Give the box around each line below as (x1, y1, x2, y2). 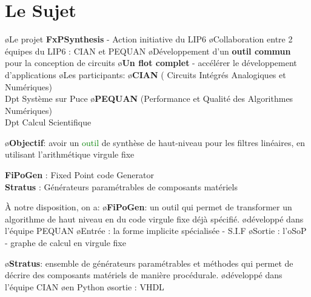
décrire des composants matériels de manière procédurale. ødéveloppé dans (5, 269, 283, 281)
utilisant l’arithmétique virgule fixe (5, 148, 135, 161)
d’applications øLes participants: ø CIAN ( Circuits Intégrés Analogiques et (5, 68, 286, 81)
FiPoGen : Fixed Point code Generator (5, 169, 154, 181)
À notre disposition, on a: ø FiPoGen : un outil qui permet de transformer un (5, 201, 292, 213)
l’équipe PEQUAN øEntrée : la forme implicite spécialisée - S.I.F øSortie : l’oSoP (5, 224, 307, 237)
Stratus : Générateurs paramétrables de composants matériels (5, 180, 238, 193)
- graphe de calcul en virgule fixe (5, 236, 126, 249)
